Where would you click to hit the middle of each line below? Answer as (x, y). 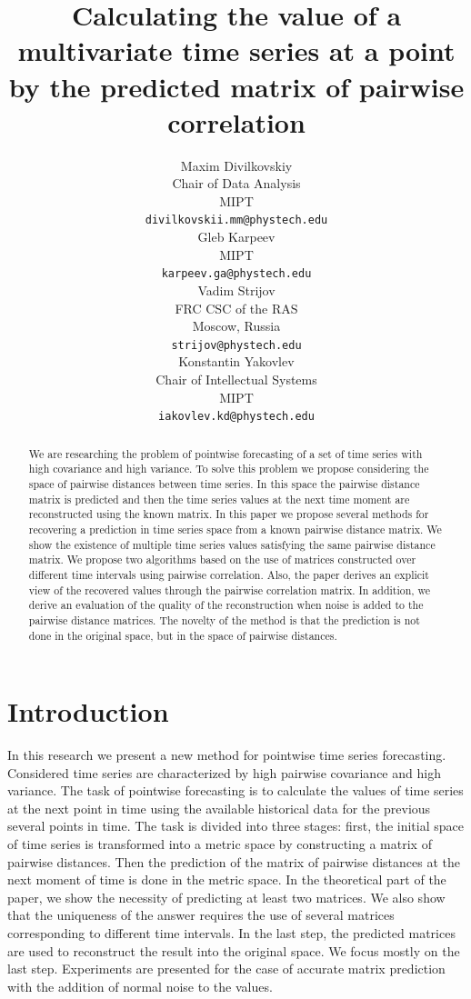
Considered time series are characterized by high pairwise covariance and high (224, 772)
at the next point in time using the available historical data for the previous (219, 808)
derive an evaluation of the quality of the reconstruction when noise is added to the (226, 605)
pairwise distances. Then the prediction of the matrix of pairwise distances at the (234, 861)
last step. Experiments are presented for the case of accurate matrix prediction (226, 969)
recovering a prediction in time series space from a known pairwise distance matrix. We (235, 529)
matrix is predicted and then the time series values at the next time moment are (219, 499)
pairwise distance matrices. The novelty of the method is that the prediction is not (224, 619)
